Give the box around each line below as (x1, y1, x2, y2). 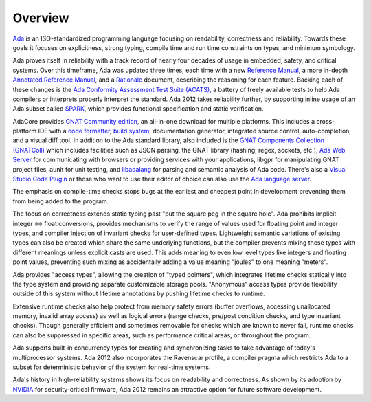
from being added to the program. (12, 197, 109, 205)
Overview (12, 10, 69, 25)
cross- (316, 117, 335, 125)
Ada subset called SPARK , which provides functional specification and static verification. (12, 104, 264, 113)
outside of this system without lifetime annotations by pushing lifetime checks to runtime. (12, 289, 265, 298)
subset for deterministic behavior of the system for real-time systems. (12, 363, 211, 371)
